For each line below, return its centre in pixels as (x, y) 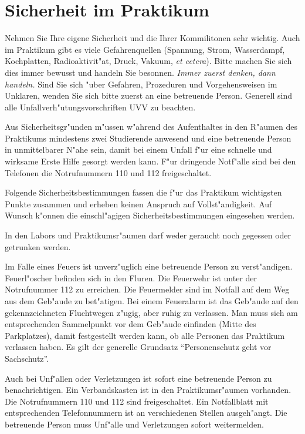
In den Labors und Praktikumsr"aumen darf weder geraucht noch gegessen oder (148, 235)
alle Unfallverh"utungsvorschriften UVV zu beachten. (100, 107)
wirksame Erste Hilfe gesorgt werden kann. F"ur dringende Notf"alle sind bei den (150, 161)
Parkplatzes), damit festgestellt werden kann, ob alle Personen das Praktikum (145, 335)
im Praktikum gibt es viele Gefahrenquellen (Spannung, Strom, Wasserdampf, (145, 49)
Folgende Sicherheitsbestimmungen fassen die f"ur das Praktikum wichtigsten (143, 192)
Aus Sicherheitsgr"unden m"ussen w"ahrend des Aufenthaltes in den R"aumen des (151, 127)
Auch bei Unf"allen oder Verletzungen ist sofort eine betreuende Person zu (138, 378)
